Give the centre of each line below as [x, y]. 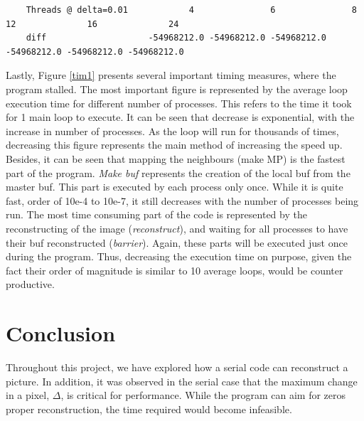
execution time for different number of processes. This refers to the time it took [179, 103]
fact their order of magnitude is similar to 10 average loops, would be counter [175, 270]
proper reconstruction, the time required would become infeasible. [149, 409]
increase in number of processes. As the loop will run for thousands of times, [172, 130]
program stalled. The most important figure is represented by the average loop [177, 89]
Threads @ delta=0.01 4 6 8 [191, 10]
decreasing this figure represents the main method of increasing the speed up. [174, 145]
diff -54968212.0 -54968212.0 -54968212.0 [176, 38]
